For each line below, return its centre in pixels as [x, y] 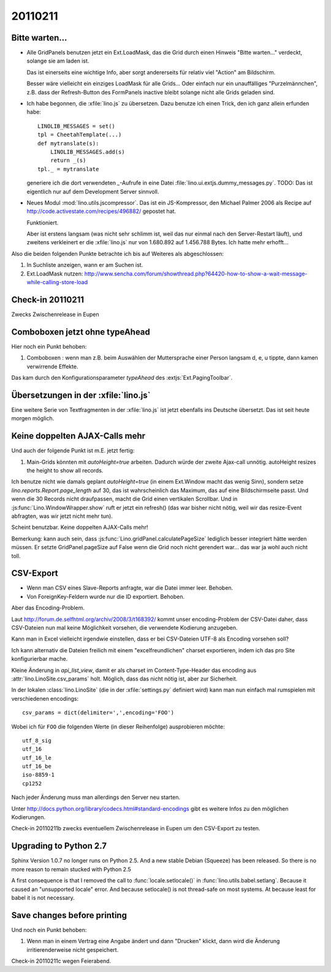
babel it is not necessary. [43, 897]
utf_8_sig [37, 740]
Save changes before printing [69, 915]
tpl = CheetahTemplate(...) [80, 135]
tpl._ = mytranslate [68, 169]
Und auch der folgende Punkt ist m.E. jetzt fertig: [73, 450]
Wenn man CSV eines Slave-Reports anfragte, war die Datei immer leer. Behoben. [130, 588]
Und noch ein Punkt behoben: [49, 930]
